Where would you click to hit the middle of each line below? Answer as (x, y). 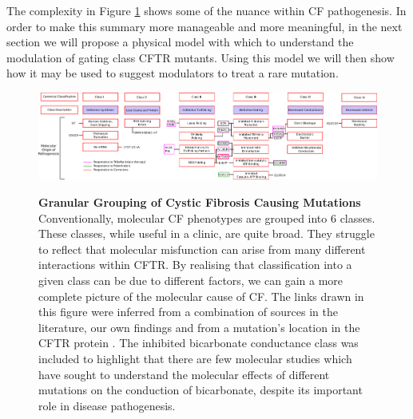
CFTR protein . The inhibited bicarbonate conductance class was (199, 343)
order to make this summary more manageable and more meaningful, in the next (205, 26)
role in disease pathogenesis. (107, 405)
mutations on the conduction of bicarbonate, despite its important (201, 390)
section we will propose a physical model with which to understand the (180, 42)
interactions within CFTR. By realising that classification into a (195, 265)
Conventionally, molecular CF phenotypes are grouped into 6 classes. (207, 217)
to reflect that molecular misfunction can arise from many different (202, 249)
